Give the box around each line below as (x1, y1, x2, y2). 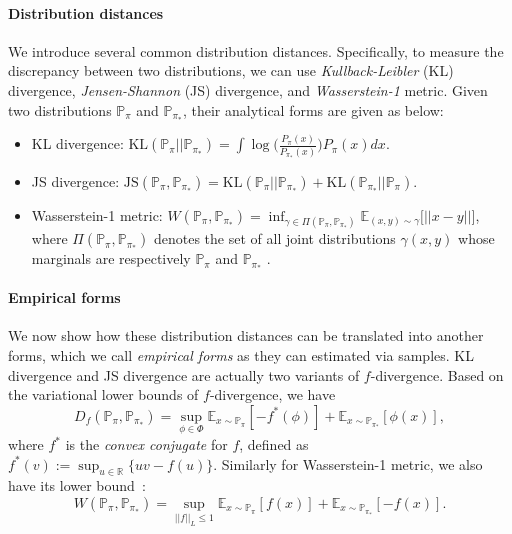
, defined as (239, 434, 309, 455)
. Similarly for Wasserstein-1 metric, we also (213, 453, 483, 474)
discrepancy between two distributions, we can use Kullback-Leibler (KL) (8, 60, 454, 81)
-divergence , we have (209, 384, 336, 405)
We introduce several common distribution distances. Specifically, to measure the (8, 40, 504, 61)
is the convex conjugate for (65, 434, 228, 455)
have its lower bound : (8, 475, 146, 496)
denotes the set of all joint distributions (153, 228, 396, 249)
